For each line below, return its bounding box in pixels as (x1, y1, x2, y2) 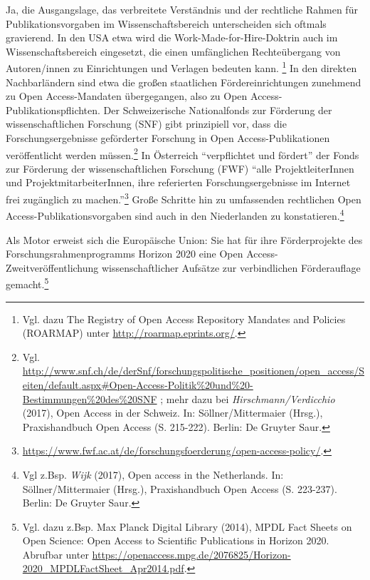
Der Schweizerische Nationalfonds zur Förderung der (103, 102, 332, 117)
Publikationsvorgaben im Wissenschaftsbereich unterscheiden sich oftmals (6, 16, 327, 31)
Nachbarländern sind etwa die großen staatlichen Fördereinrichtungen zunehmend (6, 74, 361, 89)
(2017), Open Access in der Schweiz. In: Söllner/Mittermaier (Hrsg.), (22, 405, 323, 420)
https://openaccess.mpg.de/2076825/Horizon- (92, 546, 291, 561)
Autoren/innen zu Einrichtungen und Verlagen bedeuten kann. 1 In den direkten (6, 58, 357, 76)
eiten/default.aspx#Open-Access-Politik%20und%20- (22, 377, 253, 392)
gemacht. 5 (6, 275, 49, 291)
